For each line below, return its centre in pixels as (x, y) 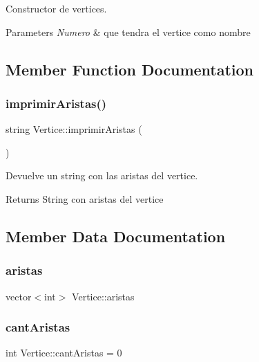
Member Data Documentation (116, 236)
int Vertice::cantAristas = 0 (64, 353)
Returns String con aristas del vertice (85, 198)
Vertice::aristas (103, 296)
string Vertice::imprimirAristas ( (74, 129)
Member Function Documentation (130, 69)
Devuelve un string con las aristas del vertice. (102, 175)
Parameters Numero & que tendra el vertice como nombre (128, 31)
